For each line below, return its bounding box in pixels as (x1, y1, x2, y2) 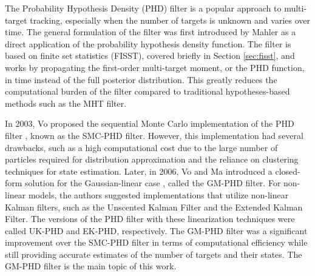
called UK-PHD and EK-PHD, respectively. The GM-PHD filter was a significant (5, 224, 308, 237)
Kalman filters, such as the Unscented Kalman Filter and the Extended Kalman (5, 200, 303, 213)
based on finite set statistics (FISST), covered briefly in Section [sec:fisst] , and (5, 49, 295, 62)
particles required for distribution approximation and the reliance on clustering (5, 153, 299, 166)
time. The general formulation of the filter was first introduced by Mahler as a (5, 25, 296, 38)
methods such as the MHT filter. (5, 96, 127, 109)
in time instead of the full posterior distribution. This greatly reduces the (5, 73, 277, 86)
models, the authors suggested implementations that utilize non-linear (28, 188, 289, 201)
